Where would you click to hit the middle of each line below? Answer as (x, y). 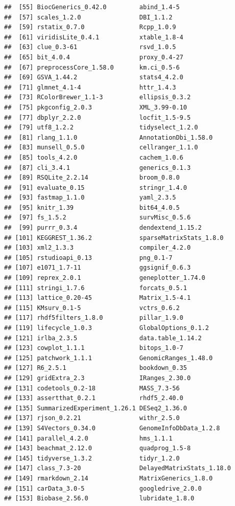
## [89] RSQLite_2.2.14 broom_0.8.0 (92, 178)
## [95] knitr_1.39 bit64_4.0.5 (92, 207)
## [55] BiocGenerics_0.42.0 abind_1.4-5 (92, 7)
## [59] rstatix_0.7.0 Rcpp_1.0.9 (90, 27)
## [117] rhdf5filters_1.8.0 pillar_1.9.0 (94, 318)
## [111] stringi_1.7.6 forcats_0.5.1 (96, 288)
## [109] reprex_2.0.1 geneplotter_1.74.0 (105, 278)
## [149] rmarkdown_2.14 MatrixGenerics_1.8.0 (109, 478)
